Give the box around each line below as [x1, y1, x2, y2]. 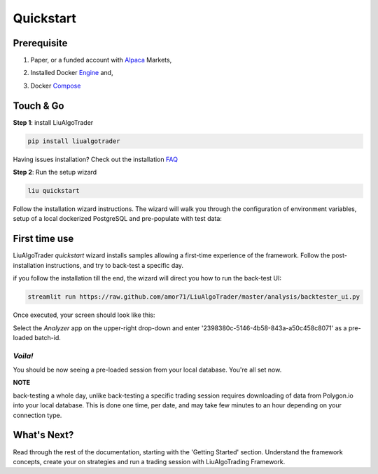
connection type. [13, 411, 62, 419]
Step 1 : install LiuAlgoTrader [13, 118, 94, 126]
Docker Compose [30, 81, 81, 90]
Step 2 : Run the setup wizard [13, 168, 97, 177]
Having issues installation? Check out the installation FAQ [13, 155, 178, 163]
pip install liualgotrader [27, 137, 120, 145]
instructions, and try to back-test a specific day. [45, 261, 184, 269]
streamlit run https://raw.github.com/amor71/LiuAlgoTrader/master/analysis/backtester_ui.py [27, 293, 360, 301]
